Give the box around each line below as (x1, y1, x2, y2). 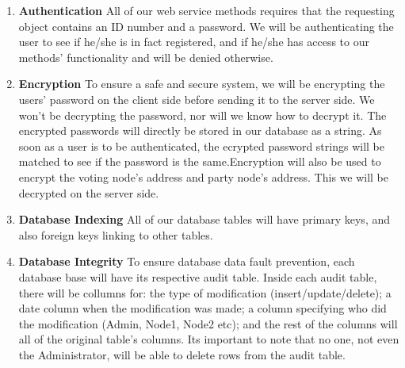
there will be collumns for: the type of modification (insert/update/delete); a (18, 284, 392, 301)
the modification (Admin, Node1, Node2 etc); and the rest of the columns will (18, 315, 398, 332)
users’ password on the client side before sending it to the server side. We (18, 90, 375, 107)
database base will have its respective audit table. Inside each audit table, (18, 268, 377, 285)
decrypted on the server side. (18, 184, 159, 201)
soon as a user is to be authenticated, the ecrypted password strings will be (18, 137, 384, 154)
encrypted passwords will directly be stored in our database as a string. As (18, 122, 382, 139)
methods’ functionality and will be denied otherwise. (18, 48, 273, 65)
